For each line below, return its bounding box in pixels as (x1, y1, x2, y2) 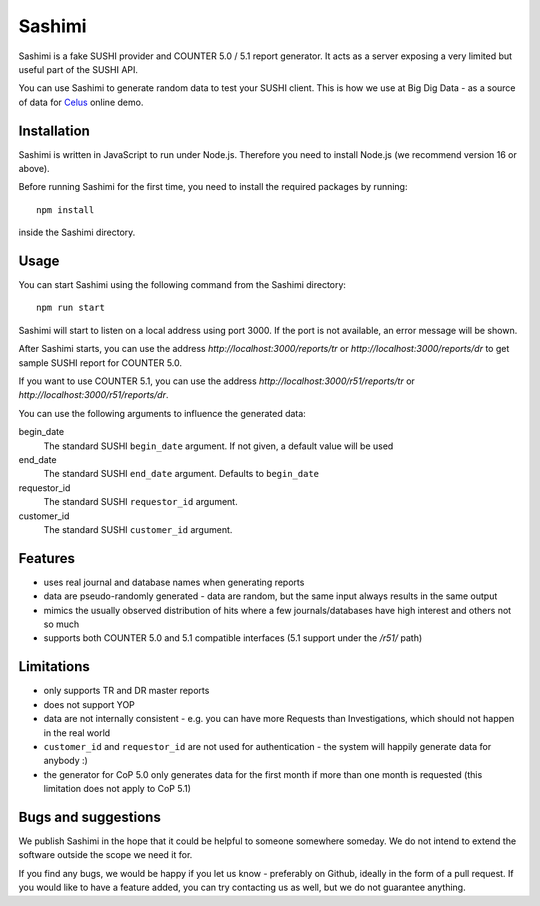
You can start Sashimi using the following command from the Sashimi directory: (18, 279, 347, 291)
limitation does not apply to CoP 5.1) (43, 783, 192, 795)
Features (18, 550, 75, 567)
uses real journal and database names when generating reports (43, 576, 305, 588)
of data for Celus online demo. (18, 96, 144, 108)
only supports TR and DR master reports (43, 685, 210, 697)
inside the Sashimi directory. (18, 226, 136, 239)
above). (18, 163, 50, 175)
